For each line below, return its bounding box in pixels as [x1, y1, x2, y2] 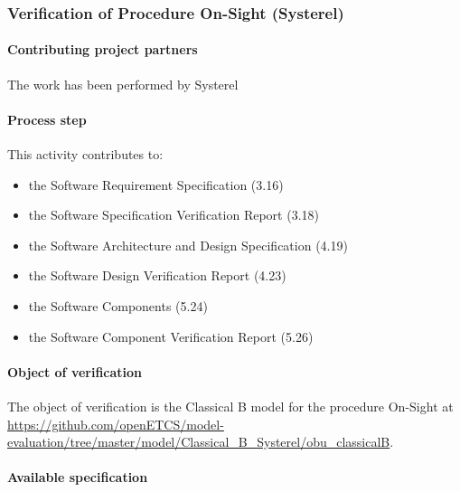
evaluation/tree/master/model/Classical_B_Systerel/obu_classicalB [7, 432, 390, 451]
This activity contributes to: [7, 145, 164, 164]
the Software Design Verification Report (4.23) [28, 266, 286, 285]
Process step [7, 109, 87, 128]
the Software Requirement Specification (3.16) [28, 175, 284, 194]
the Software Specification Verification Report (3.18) [28, 205, 319, 224]
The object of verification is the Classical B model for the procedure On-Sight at [7, 396, 454, 415]
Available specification [7, 468, 148, 487]
